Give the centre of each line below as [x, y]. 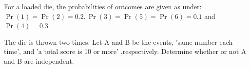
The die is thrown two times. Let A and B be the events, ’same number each [118, 42]
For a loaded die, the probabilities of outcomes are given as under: [103, 6]
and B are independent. [39, 60]
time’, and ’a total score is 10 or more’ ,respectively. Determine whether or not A [125, 51]
